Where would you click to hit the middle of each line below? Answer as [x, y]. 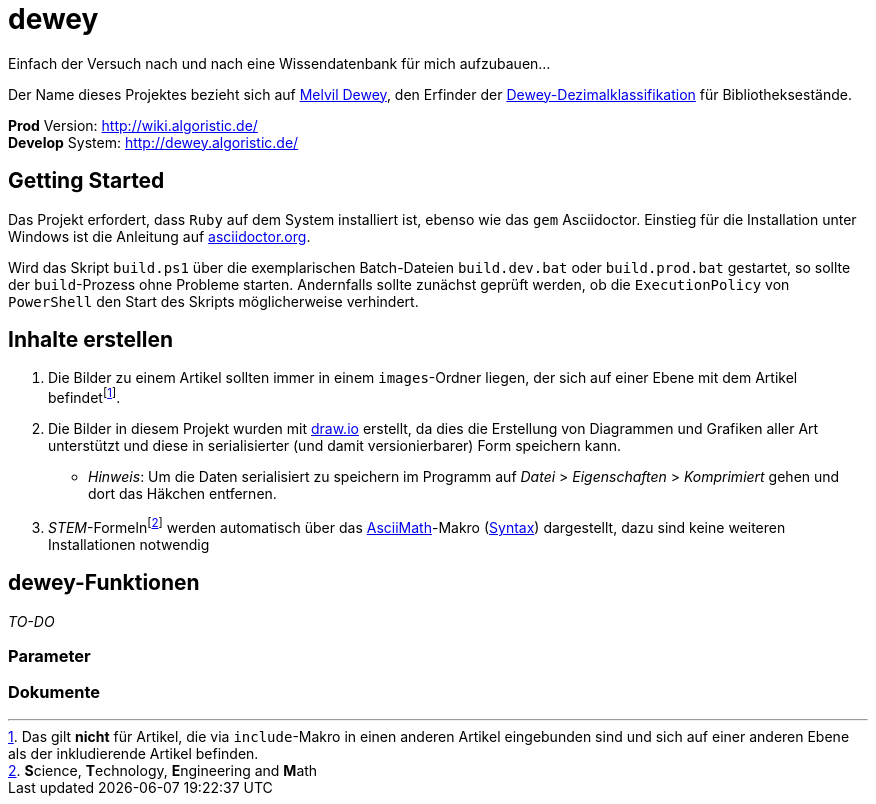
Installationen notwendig [129, 544]
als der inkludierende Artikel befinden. [133, 753]
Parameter [49, 655]
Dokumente [54, 692]
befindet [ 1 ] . [84, 396]
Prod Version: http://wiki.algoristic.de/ [133, 125]
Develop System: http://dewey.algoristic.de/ [153, 142]
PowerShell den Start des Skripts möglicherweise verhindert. [213, 301]
